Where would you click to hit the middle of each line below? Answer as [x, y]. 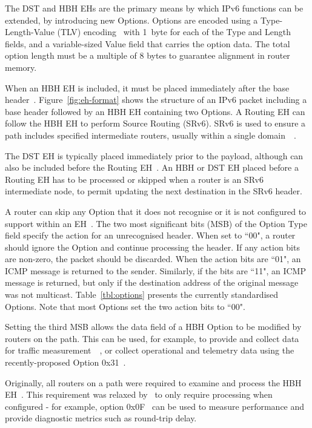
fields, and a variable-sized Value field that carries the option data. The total [148, 43]
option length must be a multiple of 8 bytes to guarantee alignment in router [148, 55]
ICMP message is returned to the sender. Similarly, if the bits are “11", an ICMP [155, 270]
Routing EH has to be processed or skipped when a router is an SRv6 [134, 179]
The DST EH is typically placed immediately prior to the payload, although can [154, 155]
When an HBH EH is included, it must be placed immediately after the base [147, 87]
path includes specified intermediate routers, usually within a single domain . [151, 135]
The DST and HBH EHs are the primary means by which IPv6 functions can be [154, 8]
